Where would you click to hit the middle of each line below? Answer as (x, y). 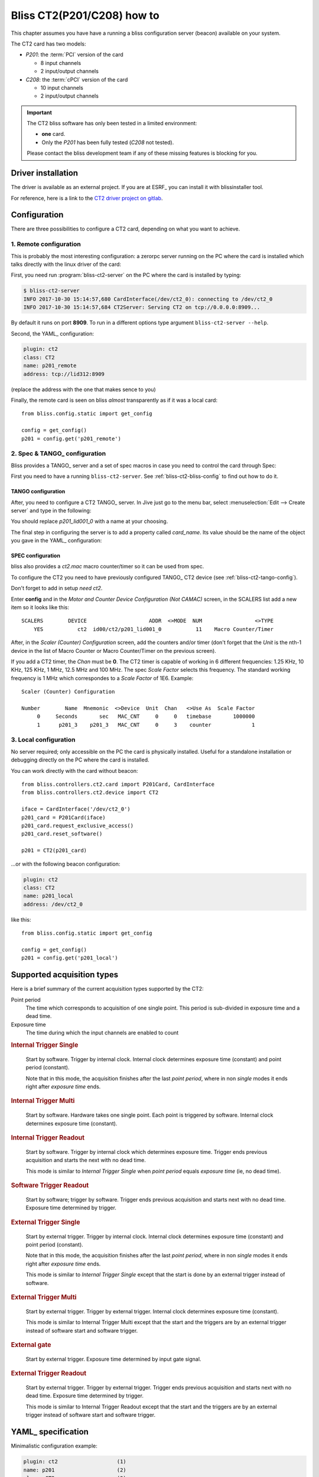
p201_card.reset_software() (62, 834)
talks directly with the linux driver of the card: (66, 264)
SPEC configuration (35, 556)
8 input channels (61, 63)
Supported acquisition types (64, 975)
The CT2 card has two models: (48, 44)
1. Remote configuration (46, 244)
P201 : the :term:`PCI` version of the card (74, 55)
